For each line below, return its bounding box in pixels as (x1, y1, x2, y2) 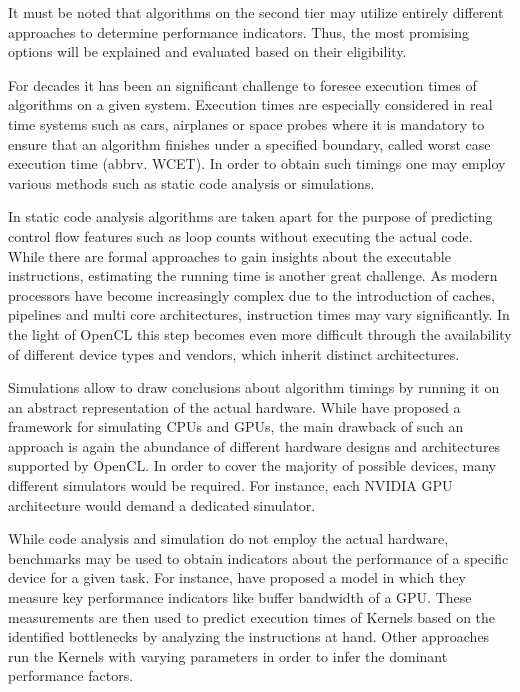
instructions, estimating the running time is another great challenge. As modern (8, 265, 498, 286)
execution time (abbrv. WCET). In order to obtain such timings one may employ (8, 153, 506, 174)
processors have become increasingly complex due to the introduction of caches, (8, 284, 496, 305)
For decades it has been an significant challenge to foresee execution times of (8, 74, 477, 95)
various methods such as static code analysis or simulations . (8, 172, 375, 193)
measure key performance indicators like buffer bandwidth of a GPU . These (8, 587, 472, 608)
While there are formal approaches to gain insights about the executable (8, 245, 451, 266)
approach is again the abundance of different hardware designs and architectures (8, 435, 501, 456)
